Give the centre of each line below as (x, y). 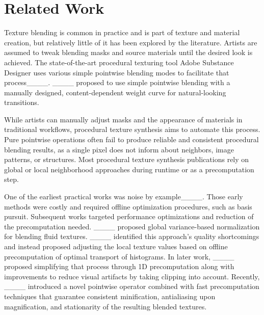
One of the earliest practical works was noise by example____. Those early (124, 196)
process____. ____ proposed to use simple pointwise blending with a (117, 82)
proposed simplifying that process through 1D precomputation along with (119, 266)
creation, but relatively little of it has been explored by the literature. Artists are (131, 42)
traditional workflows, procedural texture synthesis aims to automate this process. (132, 129)
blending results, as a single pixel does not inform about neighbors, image (119, 149)
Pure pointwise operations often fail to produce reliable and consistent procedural (131, 139)
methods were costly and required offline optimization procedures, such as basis (128, 206)
